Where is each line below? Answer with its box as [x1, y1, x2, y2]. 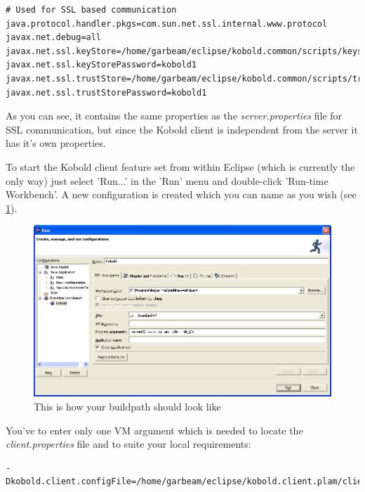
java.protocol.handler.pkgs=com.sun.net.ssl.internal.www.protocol [6, 18, 328, 29]
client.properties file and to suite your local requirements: [6, 436, 251, 451]
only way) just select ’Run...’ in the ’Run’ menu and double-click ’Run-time [6, 173, 328, 188]
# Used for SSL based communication [6, 5, 177, 15]
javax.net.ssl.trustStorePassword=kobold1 [6, 87, 207, 98]
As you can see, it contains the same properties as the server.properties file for [6, 108, 343, 123]
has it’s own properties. [6, 136, 106, 150]
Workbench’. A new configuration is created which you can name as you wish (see [6, 187, 357, 202]
